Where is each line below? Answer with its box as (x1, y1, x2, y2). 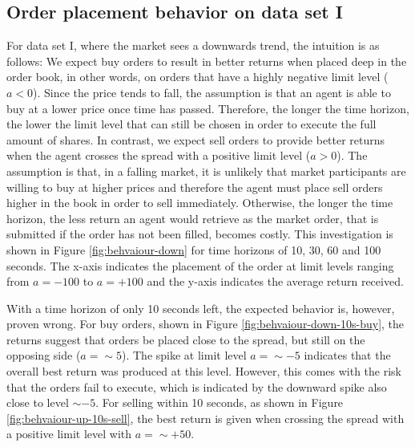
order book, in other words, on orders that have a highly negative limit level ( (6, 68, 389, 85)
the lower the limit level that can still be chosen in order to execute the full (6, 116, 377, 132)
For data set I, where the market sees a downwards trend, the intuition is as (6, 37, 380, 54)
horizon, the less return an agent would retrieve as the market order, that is (6, 209, 379, 226)
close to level (6, 394, 69, 411)
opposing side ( (6, 347, 81, 364)
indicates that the (304, 347, 391, 364)
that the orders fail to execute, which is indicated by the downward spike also (6, 378, 387, 395)
